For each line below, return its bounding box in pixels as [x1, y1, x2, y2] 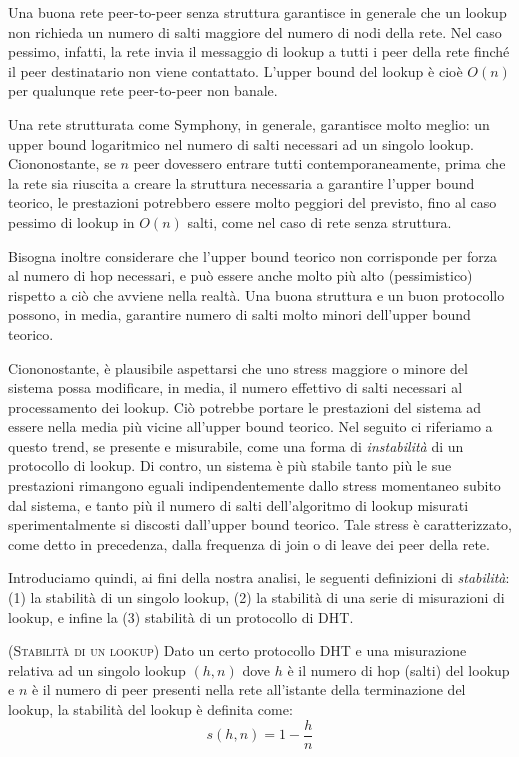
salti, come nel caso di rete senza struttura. [187, 211, 452, 232]
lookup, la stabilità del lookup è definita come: [8, 699, 293, 719]
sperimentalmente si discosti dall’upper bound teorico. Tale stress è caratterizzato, [8, 514, 512, 535]
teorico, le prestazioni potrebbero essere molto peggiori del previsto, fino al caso [8, 192, 497, 213]
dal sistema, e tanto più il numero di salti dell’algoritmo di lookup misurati [8, 494, 469, 515]
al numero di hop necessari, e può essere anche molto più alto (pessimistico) [8, 265, 473, 286]
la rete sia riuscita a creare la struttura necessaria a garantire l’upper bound [8, 172, 475, 193]
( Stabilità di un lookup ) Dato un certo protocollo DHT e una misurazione [8, 640, 467, 661]
